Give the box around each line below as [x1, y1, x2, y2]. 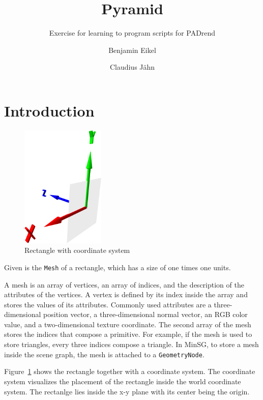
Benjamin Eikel [108, 44, 156, 55]
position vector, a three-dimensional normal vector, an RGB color [43, 309, 248, 320]
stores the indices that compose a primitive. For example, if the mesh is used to [4, 329, 252, 339]
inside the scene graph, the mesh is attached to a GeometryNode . [4, 349, 204, 359]
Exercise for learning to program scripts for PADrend [49, 27, 216, 38]
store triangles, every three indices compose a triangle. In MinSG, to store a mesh [4, 339, 259, 350]
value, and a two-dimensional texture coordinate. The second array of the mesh [4, 319, 251, 329]
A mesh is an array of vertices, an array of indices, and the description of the [4, 279, 244, 290]
